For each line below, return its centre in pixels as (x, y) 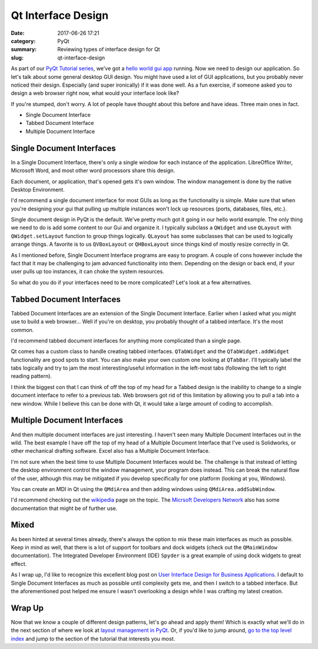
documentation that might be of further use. (64, 508)
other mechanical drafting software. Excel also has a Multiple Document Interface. (110, 451)
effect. (19, 564)
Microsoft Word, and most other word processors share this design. (93, 170)
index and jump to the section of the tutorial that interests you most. (93, 638)
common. (22, 330)
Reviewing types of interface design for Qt (109, 50)
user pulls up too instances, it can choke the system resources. (87, 272)
